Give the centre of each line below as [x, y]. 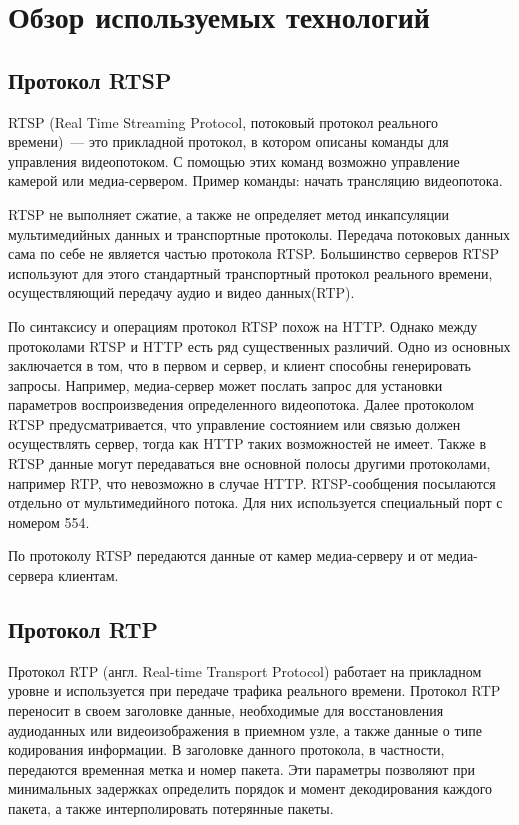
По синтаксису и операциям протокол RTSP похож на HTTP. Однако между [243, 325]
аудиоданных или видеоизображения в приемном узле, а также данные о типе [245, 729]
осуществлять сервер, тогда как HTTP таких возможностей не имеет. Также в [247, 443]
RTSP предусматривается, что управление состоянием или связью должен [234, 423]
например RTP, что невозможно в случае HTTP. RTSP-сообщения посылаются [252, 482]
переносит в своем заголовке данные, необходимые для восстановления [226, 710]
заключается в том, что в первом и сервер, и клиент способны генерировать [239, 365]
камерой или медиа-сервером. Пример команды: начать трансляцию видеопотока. [255, 180]
